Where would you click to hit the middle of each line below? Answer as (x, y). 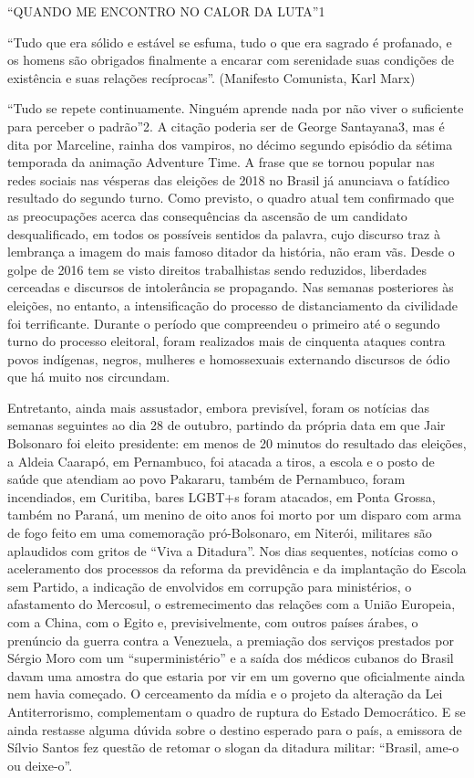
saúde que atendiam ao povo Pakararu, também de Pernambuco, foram (206, 479)
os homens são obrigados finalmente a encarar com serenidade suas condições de (231, 60)
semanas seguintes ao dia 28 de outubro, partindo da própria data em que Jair (227, 425)
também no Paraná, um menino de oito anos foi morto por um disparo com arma (234, 515)
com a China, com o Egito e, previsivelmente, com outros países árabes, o (213, 622)
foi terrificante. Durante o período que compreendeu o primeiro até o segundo (224, 323)
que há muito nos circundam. (89, 377)
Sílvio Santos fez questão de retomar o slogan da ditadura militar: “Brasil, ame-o (233, 747)
